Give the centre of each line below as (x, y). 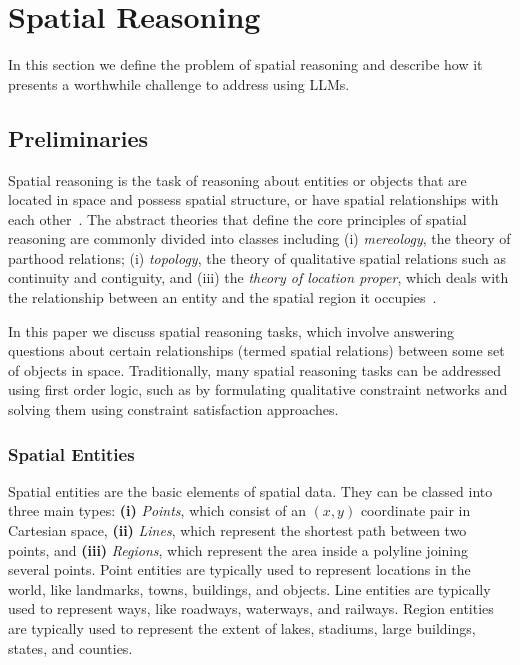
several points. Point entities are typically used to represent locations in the (239, 569)
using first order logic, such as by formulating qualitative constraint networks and (258, 389)
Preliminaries (78, 137)
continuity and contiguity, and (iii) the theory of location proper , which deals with (258, 277)
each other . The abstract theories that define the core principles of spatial (237, 218)
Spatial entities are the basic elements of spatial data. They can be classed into (250, 490)
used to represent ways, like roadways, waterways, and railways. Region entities (251, 608)
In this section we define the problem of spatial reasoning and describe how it (245, 64)
